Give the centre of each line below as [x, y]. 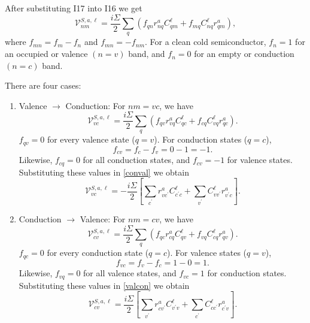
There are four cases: [43, 85]
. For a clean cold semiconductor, [206, 42]
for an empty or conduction [244, 54]
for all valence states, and [130, 273]
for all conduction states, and [136, 160]
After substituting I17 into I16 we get [74, 8]
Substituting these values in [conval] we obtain [104, 172]
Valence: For [103, 218]
